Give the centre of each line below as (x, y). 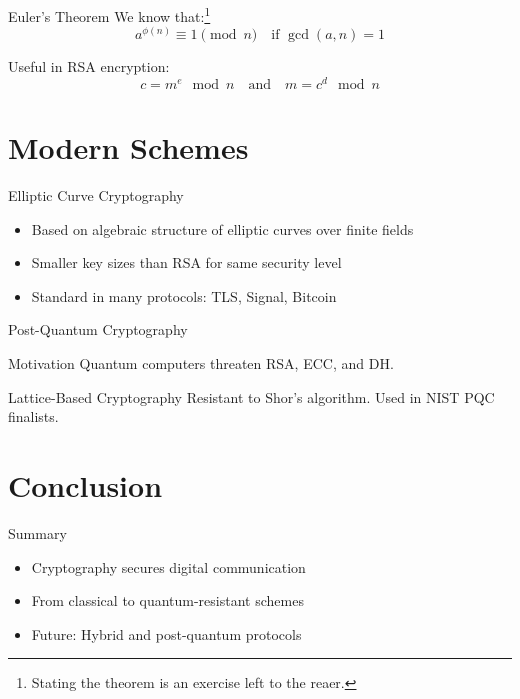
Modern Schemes (128, 147)
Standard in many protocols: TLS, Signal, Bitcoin (184, 295)
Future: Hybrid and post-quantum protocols (166, 633)
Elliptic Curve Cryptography (96, 195)
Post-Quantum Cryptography (98, 329)
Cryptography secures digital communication (168, 566)
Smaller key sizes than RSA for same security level (186, 262)
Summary (37, 532)
